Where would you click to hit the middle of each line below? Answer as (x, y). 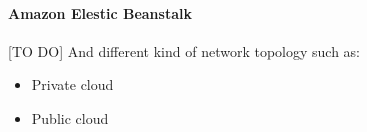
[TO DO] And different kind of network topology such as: (184, 50)
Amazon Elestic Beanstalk (100, 12)
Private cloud (72, 84)
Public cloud (70, 117)
